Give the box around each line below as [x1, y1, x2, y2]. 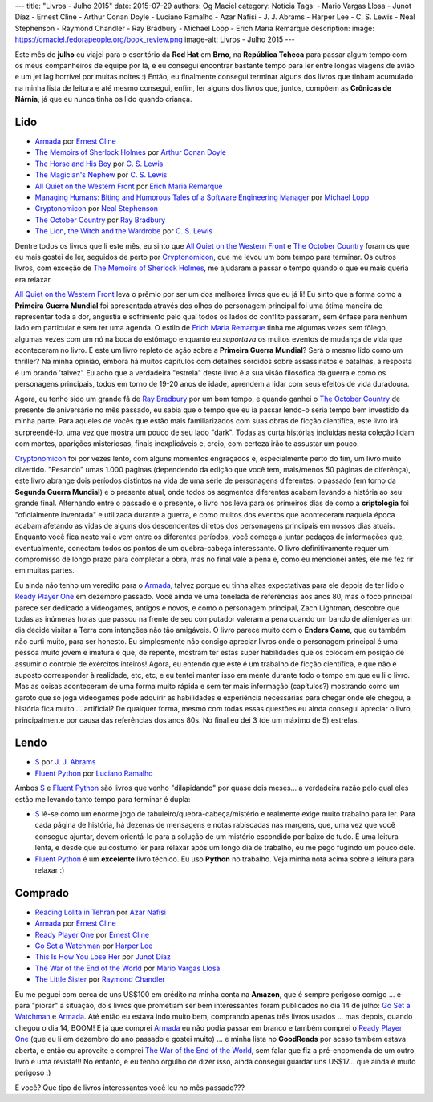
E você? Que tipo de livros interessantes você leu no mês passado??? [14, 1083, 245, 1092]
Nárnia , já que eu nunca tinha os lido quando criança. [14, 95, 192, 104]
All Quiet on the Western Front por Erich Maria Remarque [34, 181, 223, 191]
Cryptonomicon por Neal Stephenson [34, 204, 159, 213]
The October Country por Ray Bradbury [34, 215, 166, 225]
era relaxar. [14, 274, 52, 284]
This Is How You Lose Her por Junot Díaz [34, 952, 172, 962]
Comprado [14, 886, 70, 900]
